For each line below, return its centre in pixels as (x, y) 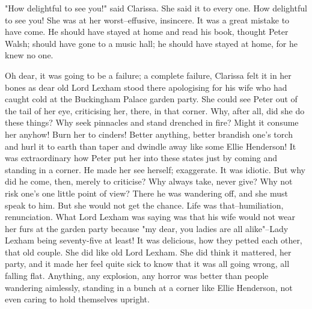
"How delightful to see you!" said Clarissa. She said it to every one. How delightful (156, 8)
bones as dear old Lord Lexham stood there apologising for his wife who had (146, 87)
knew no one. (29, 55)
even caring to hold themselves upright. (77, 299)
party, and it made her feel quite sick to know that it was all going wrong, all (147, 264)
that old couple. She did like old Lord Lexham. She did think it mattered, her (148, 252)
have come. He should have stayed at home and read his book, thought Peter (147, 32)
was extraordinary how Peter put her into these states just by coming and (141, 158)
